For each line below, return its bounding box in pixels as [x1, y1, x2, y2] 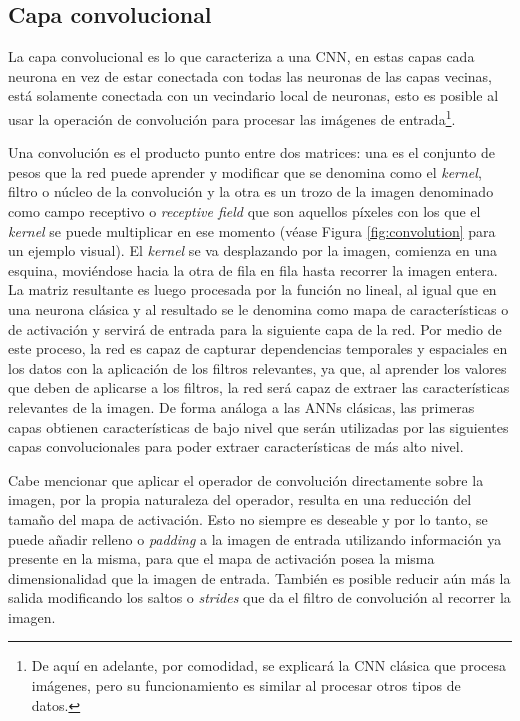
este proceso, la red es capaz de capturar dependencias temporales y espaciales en [8, 338, 508, 359]
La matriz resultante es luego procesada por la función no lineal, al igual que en [8, 279, 497, 300]
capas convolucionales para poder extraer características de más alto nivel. [8, 436, 464, 457]
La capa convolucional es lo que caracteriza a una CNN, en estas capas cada [8, 46, 475, 67]
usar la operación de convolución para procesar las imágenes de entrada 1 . [8, 105, 456, 129]
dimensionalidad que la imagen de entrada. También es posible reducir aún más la [8, 567, 511, 588]
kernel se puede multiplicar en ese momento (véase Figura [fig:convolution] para [8, 220, 496, 241]
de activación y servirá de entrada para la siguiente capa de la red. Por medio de [8, 318, 502, 339]
